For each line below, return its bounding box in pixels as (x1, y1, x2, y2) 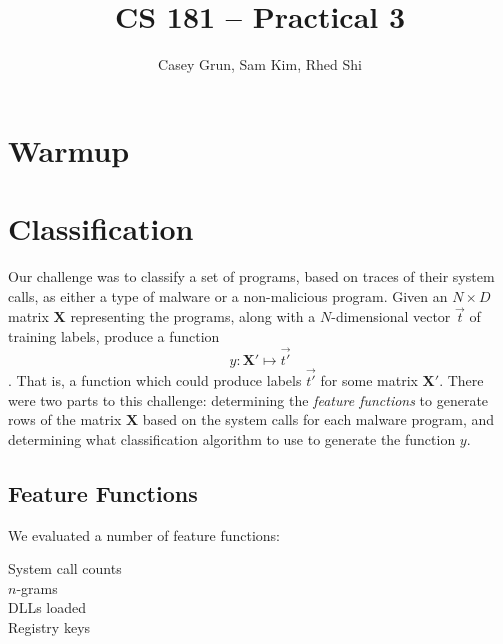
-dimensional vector (331, 306, 451, 327)
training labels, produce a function (8, 326, 220, 347)
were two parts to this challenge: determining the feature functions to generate (8, 389, 489, 410)
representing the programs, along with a (70, 306, 316, 327)
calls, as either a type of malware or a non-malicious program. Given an (8, 285, 448, 306)
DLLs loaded (8, 597, 87, 618)
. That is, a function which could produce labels (8, 370, 302, 391)
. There (439, 370, 484, 391)
